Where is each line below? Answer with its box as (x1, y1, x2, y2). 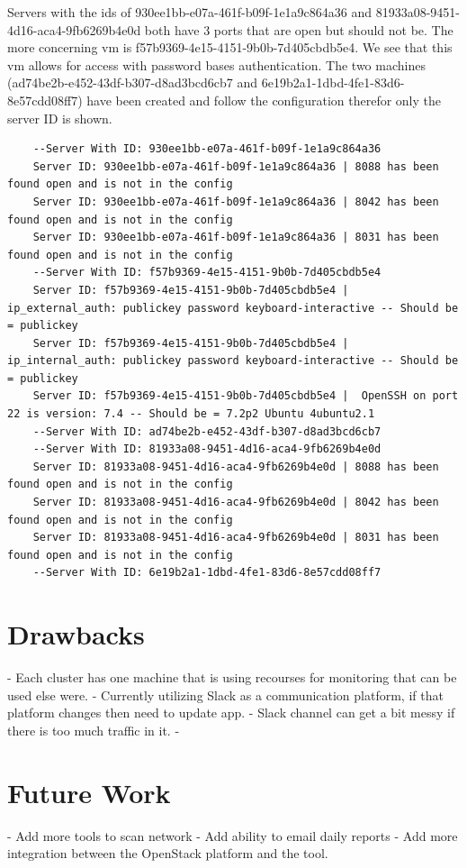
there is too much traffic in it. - (7, 720, 180, 739)
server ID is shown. (7, 108, 112, 127)
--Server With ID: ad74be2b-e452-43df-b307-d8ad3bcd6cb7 (32, 425, 382, 438)
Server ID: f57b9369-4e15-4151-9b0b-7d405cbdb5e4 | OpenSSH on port (32, 389, 459, 403)
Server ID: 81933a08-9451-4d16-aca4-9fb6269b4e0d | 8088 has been (32, 460, 439, 473)
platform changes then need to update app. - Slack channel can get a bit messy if (7, 703, 455, 722)
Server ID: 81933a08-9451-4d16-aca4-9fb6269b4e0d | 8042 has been (32, 496, 439, 509)
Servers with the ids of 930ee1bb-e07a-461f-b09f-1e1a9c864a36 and (7, 3, 373, 21)
